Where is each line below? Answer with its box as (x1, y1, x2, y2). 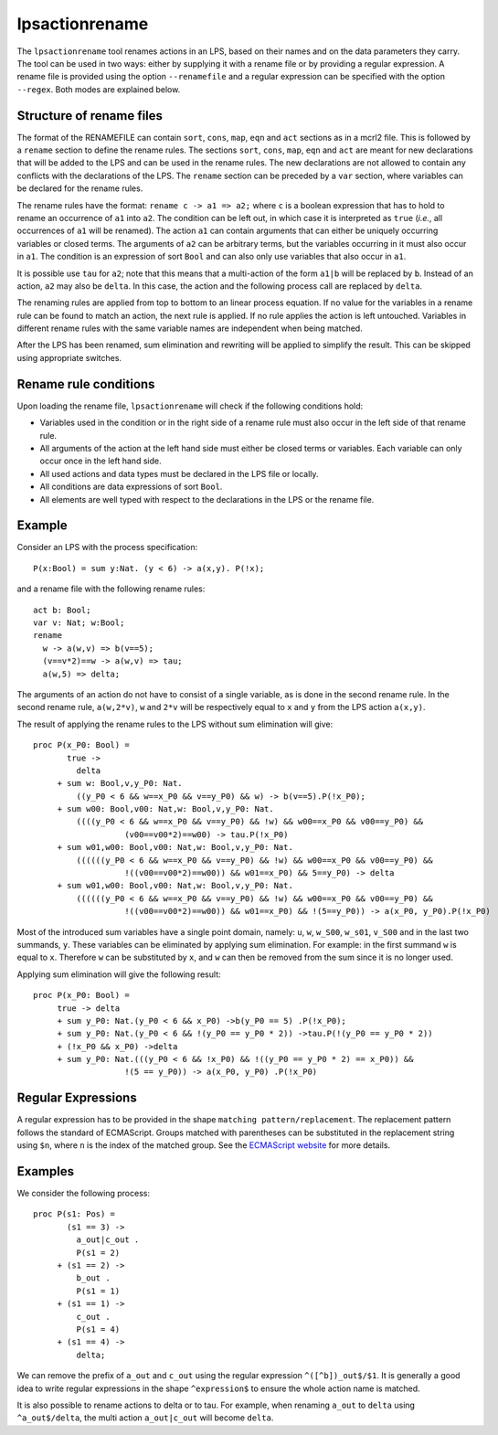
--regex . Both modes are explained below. (16, 83, 181, 95)
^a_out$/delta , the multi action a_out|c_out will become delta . (16, 1412, 274, 1423)
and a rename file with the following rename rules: (16, 583, 206, 594)
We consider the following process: (16, 1188, 151, 1199)
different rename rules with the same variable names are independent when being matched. (16, 323, 363, 334)
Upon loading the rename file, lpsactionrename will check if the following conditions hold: (16, 400, 364, 411)
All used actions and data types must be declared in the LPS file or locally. (39, 468, 319, 479)
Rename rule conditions (16, 376, 155, 392)
